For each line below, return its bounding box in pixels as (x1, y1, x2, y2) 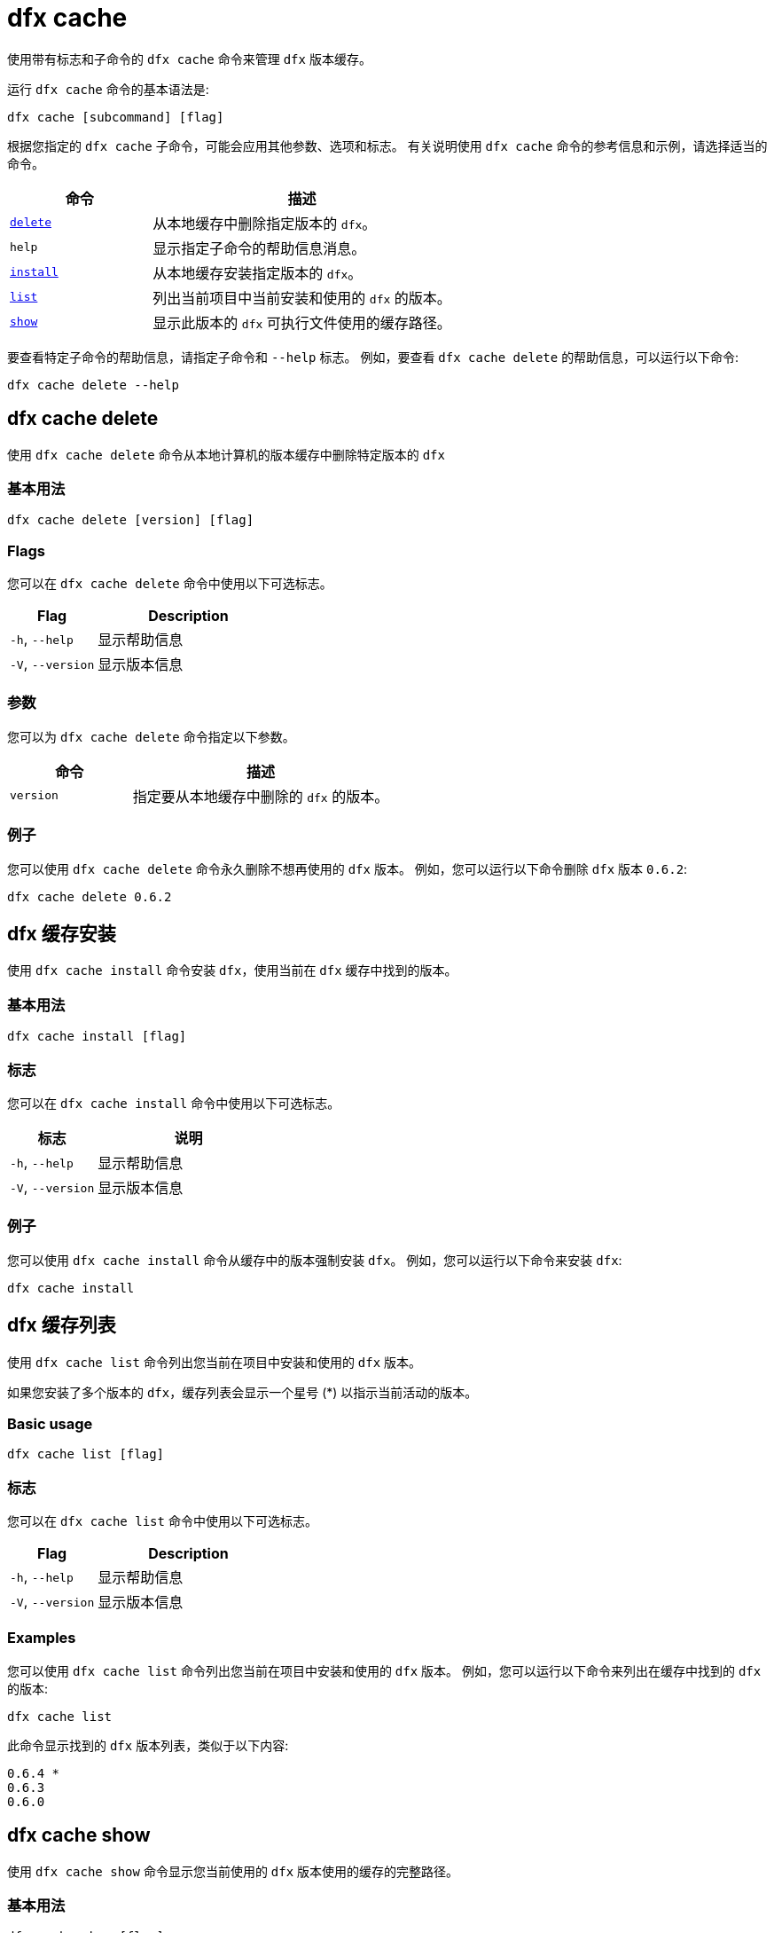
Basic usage (7, 1414, 93, 1433)
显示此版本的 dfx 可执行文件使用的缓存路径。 (152, 313, 451, 332)
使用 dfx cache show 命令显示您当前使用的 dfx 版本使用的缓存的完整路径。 (7, 1863, 459, 1879)
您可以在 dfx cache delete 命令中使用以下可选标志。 (7, 576, 332, 592)
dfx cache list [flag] (7, 1447, 165, 1462)
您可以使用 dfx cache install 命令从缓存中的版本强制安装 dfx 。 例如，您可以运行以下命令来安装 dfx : (7, 1252, 622, 1268)
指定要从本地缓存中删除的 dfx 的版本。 (132, 787, 389, 805)
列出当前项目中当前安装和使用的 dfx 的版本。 (152, 288, 451, 307)
